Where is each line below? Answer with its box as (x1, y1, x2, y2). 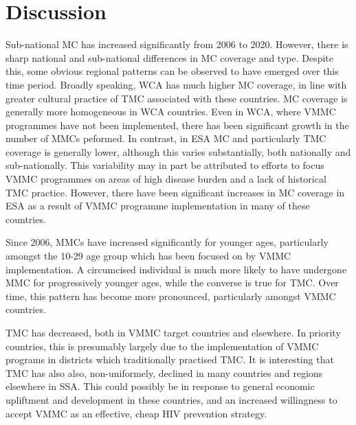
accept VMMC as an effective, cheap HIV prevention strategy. (5, 406, 267, 420)
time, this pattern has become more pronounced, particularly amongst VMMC (5, 288, 336, 303)
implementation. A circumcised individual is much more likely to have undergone (5, 262, 347, 276)
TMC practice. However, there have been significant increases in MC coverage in (5, 185, 345, 199)
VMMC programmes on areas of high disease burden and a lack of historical (5, 172, 326, 186)
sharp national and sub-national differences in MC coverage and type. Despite (5, 50, 334, 65)
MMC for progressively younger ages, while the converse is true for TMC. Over (5, 275, 339, 290)
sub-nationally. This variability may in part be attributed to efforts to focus (5, 158, 324, 172)
